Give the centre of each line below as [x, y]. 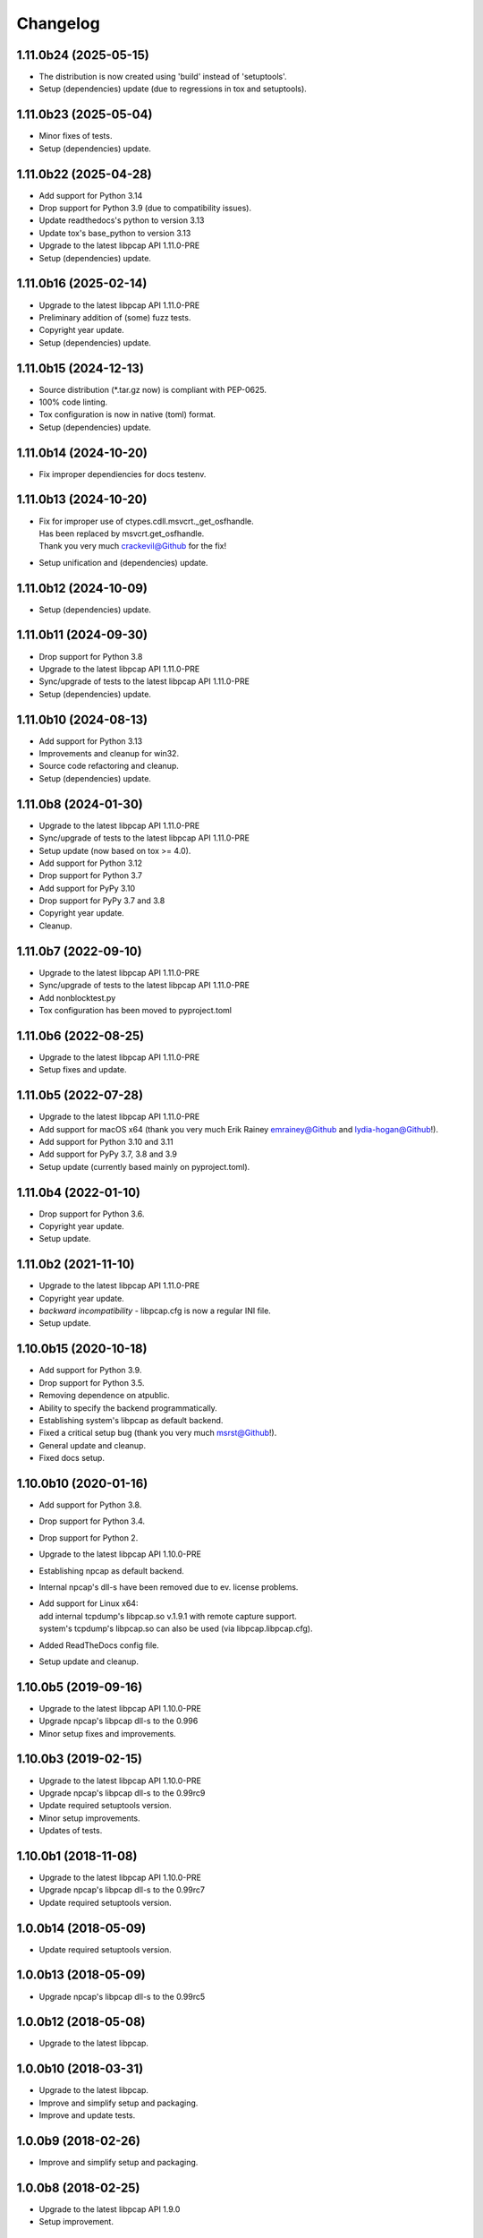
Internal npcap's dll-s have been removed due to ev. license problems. [169, 1587]
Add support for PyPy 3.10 [87, 888]
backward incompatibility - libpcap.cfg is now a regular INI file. [155, 1311]
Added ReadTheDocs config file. [99, 1645]
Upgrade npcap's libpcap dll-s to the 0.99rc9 [122, 1793]
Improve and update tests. [87, 2115]
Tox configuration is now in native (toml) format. [127, 414]
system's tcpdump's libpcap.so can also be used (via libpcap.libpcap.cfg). [176, 1628]
